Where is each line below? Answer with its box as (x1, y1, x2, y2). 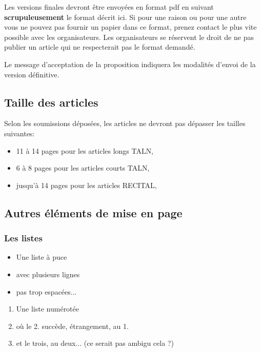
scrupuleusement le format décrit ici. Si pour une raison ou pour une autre (4, 11, 247, 22)
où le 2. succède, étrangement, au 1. (16, 320, 129, 331)
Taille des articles (4, 94, 98, 110)
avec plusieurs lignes (16, 268, 80, 279)
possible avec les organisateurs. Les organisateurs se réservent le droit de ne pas (4, 31, 254, 42)
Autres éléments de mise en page (4, 204, 183, 220)
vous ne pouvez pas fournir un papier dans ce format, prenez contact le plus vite (4, 22, 257, 32)
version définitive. (4, 69, 59, 79)
